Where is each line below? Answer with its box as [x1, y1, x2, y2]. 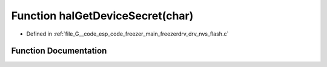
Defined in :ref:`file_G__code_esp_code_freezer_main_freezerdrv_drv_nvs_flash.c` [26, 30, 229, 37]
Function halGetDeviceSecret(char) [11, 9, 194, 22]
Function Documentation [11, 46, 107, 56]
